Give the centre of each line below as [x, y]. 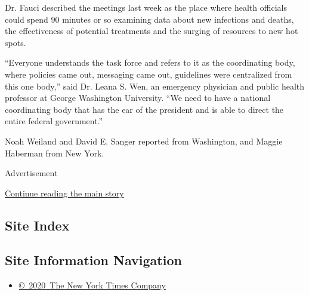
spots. [16, 42]
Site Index [37, 225]
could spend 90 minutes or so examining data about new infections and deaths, [149, 19]
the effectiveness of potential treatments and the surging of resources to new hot [152, 31]
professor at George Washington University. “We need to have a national [138, 98]
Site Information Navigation [93, 260]
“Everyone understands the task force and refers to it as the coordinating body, [150, 62]
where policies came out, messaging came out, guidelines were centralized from [149, 74]
